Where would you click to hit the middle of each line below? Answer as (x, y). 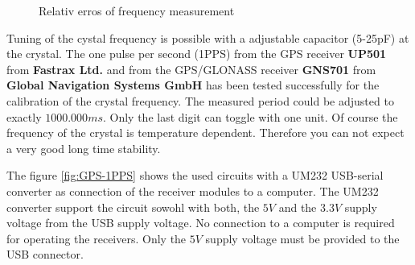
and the (298, 207)
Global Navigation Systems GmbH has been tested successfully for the (193, 85)
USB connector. (45, 254)
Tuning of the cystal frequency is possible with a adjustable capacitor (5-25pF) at (208, 37)
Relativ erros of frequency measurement (137, 10)
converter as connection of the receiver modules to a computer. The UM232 (193, 190)
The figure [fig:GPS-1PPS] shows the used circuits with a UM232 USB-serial (195, 175)
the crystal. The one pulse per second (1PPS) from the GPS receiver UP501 (197, 54)
